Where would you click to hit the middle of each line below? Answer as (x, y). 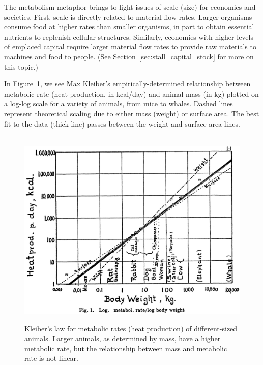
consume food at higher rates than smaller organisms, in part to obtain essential (129, 27)
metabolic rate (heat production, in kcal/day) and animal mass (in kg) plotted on (131, 93)
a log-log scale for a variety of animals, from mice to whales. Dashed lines (119, 103)
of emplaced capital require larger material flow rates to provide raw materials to (130, 47)
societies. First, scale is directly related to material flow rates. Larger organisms (128, 17)
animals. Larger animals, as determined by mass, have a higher (123, 338)
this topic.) (21, 66)
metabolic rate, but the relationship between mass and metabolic (126, 348)
